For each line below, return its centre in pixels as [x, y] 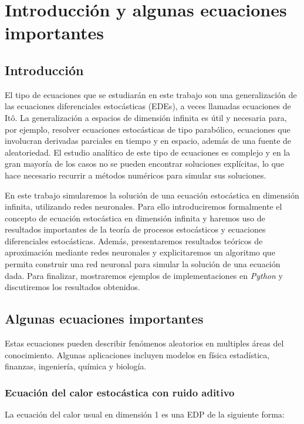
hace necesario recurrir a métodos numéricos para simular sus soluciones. [136, 175]
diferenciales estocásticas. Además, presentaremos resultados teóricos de [134, 240]
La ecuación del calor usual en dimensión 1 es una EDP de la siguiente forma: [145, 414]
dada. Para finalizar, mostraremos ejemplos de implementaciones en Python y [144, 275]
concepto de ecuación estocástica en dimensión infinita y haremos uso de [135, 218]
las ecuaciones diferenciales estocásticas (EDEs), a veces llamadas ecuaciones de [148, 106]
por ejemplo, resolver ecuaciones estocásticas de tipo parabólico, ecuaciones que [148, 129]
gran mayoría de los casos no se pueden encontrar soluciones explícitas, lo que [144, 164]
